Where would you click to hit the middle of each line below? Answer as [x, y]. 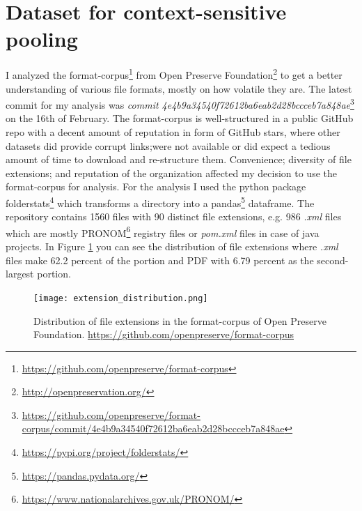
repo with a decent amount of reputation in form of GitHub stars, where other [173, 132]
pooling [42, 39]
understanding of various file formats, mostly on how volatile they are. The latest [179, 88]
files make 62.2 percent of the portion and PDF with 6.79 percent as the [160, 260]
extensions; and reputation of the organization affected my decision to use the [171, 173]
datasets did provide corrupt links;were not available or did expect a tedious [168, 145]
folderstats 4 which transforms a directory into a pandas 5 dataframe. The [160, 201]
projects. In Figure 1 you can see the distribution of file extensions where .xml [172, 246]
